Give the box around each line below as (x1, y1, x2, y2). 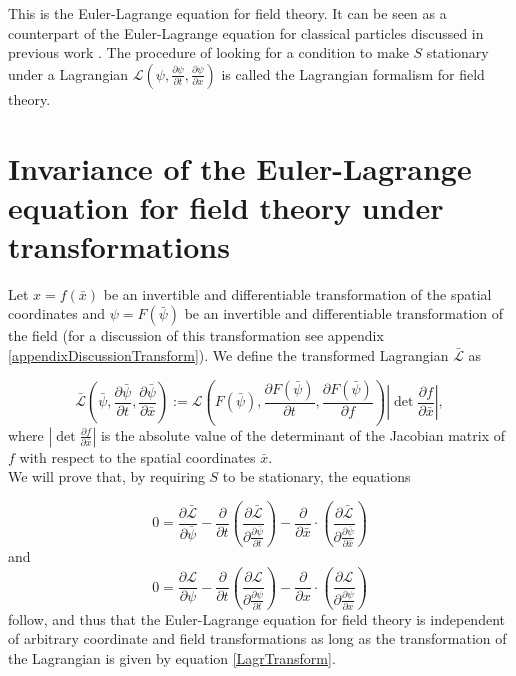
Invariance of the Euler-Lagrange (8, 147, 472, 188)
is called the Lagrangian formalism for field (221, 63, 485, 84)
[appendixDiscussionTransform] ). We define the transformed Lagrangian (8, 345, 449, 366)
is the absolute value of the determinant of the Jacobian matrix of (100, 424, 506, 445)
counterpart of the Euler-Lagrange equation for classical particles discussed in (8, 22, 484, 43)
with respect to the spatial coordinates (19, 446, 256, 467)
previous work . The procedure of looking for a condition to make (8, 42, 409, 63)
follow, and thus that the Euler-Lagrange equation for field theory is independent (8, 608, 505, 629)
